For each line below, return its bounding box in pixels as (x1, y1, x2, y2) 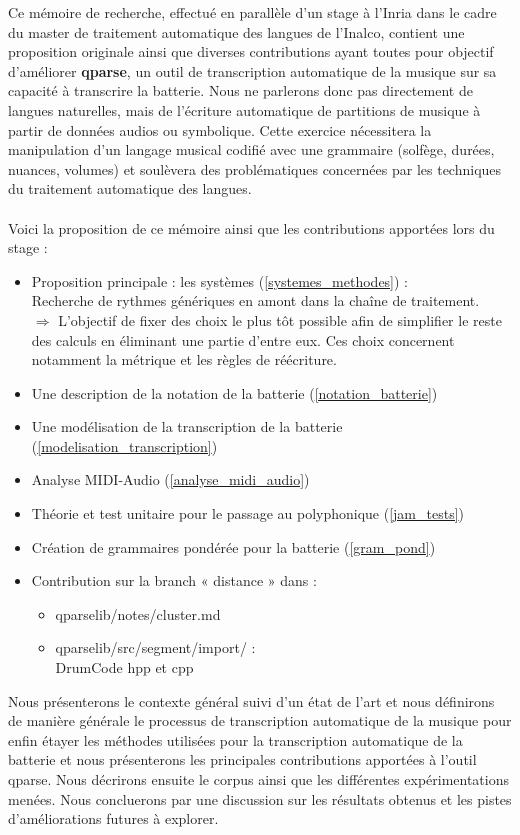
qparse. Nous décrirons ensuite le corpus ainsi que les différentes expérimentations (8, 769, 510, 789)
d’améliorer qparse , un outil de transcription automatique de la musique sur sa (8, 60, 497, 81)
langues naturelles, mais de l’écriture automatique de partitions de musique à (8, 99, 481, 120)
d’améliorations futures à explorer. (8, 808, 219, 829)
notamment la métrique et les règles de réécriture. (31, 349, 337, 370)
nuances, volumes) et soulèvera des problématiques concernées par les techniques (8, 158, 502, 179)
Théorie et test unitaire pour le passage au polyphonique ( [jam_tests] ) (31, 503, 464, 524)
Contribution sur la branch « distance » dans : (31, 570, 317, 591)
